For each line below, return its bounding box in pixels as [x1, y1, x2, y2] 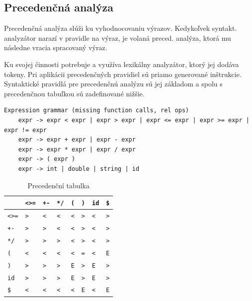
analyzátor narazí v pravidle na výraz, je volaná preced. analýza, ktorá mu [4, 32, 231, 43]
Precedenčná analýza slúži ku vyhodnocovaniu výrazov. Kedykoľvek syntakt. [4, 23, 237, 33]
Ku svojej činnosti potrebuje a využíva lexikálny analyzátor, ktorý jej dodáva [4, 59, 239, 69]
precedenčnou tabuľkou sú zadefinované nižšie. [4, 88, 145, 98]
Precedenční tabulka [27, 180, 89, 190]
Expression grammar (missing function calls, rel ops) [4, 107, 189, 114]
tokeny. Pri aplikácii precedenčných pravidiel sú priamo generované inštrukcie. [4, 69, 242, 79]
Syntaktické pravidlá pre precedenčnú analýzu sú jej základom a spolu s [4, 78, 223, 89]
